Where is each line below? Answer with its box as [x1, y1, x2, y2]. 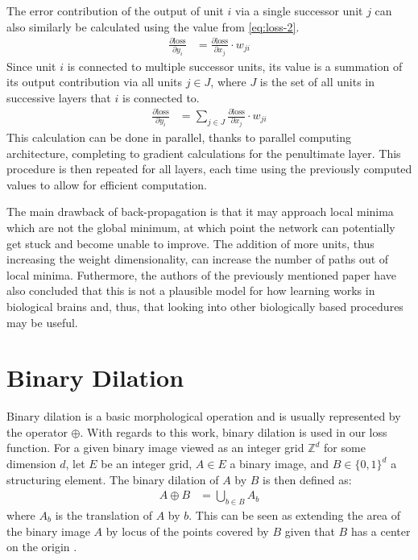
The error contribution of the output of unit [6, 2, 224, 19]
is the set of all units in [259, 73, 375, 90]
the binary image [6, 522, 90, 539]
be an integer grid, [101, 455, 192, 471]
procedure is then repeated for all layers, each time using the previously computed [6, 160, 412, 177]
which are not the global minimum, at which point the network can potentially [6, 218, 395, 235]
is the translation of [55, 507, 153, 524]
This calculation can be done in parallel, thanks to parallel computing [6, 128, 352, 145]
